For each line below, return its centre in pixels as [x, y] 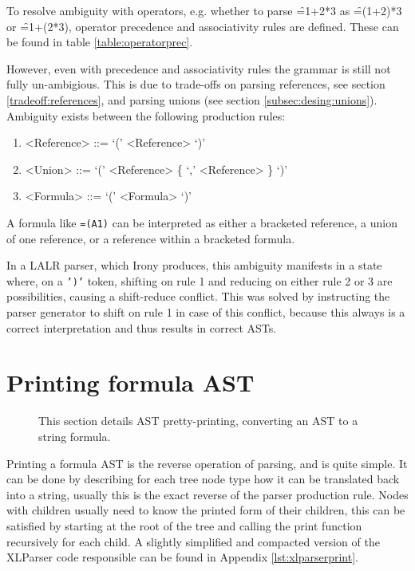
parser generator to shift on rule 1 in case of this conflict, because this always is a [206, 312]
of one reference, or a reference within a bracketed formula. [151, 238]
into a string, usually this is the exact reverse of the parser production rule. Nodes [207, 494]
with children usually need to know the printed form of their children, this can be [206, 510]
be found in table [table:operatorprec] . [100, 42]
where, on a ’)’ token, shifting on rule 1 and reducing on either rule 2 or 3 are [200, 280]
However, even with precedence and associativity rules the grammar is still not [199, 68]
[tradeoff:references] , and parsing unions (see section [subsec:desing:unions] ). [192, 99]
